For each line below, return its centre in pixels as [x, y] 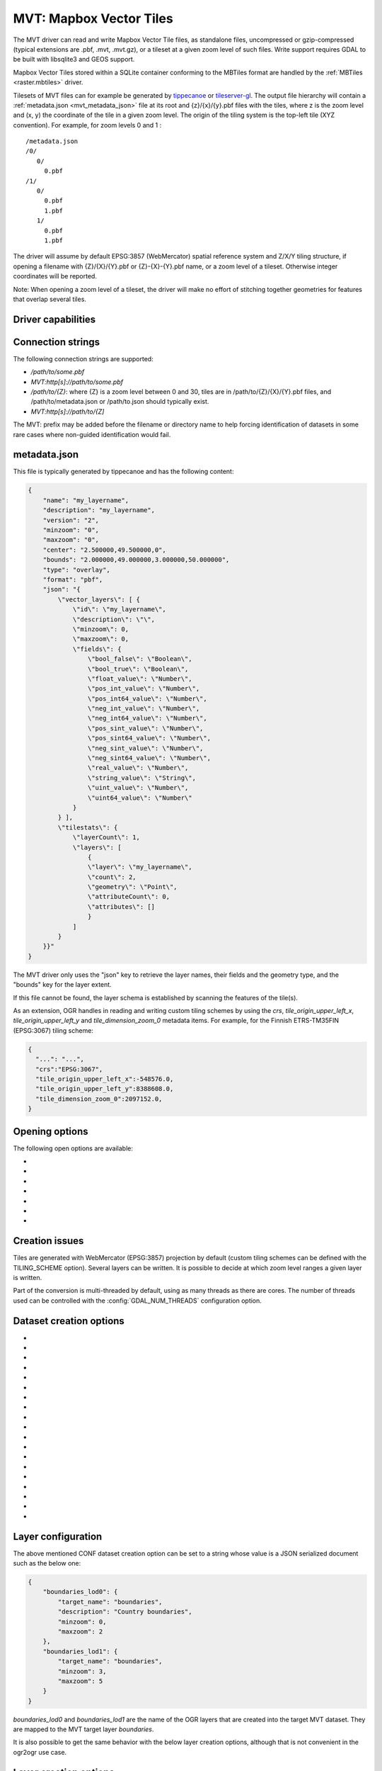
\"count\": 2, [112, 877]
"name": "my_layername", [86, 500]
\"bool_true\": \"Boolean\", [138, 669]
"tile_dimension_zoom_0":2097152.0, [99, 1099]
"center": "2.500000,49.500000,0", [104, 550]
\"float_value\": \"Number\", [140, 679]
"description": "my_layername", [99, 510]
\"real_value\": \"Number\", [138, 768]
